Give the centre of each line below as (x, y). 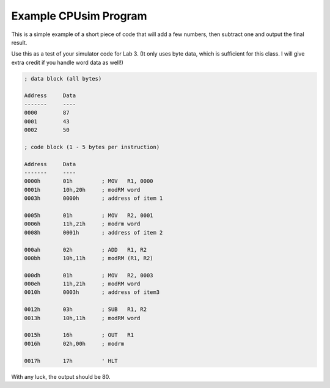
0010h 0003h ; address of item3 (92, 292)
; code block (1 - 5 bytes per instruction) (92, 147)
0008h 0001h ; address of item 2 (94, 232)
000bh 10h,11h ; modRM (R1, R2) (89, 258)
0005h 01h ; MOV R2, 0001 (89, 215)
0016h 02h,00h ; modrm (74, 343)
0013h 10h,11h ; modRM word (82, 318)
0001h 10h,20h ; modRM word (82, 190)
